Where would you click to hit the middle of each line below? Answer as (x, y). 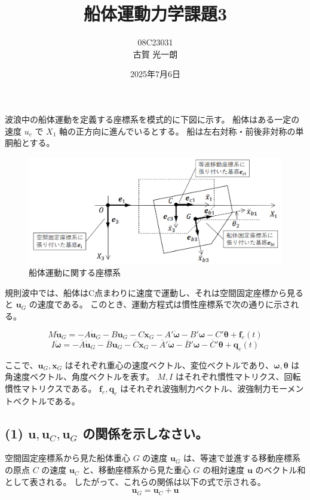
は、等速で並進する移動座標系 (242, 458)
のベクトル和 (280, 470)
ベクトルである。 (46, 400)
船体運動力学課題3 (155, 13)
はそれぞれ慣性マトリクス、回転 (238, 376)
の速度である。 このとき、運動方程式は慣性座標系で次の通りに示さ (160, 304)
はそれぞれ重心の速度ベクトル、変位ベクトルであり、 (169, 365)
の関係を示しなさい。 (145, 433)
